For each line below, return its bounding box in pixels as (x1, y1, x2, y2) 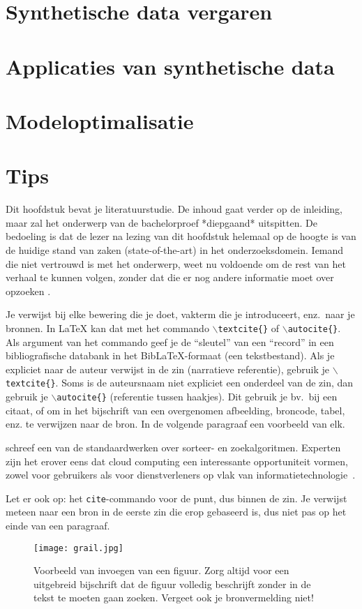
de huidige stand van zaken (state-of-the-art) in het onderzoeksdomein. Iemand (6, 243, 344, 257)
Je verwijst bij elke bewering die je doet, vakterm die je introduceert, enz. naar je (6, 307, 355, 322)
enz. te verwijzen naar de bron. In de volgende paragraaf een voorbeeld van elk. (6, 416, 345, 431)
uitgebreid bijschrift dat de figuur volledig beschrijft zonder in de (33, 576, 311, 591)
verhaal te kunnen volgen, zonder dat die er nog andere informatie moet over (6, 270, 334, 285)
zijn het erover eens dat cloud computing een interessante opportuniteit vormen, (6, 453, 348, 468)
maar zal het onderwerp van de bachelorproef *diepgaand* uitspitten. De (6, 215, 317, 230)
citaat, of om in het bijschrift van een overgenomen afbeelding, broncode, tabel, (6, 403, 345, 417)
